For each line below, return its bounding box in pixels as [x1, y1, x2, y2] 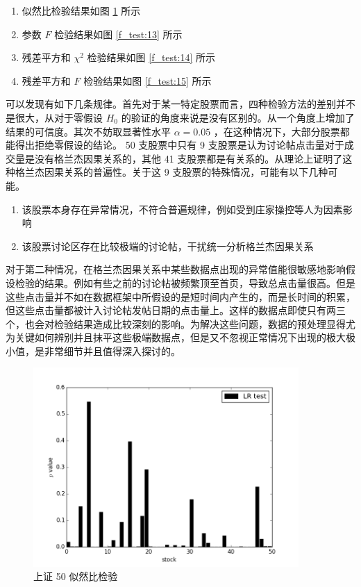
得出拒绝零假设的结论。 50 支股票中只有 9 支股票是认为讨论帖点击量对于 [15, 138, 344, 152]
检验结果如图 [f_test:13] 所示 [54, 26, 183, 41]
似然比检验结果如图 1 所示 [22, 3, 141, 17]
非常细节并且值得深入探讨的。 [44, 343, 180, 358]
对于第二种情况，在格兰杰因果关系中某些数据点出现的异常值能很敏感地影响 [6, 262, 346, 276]
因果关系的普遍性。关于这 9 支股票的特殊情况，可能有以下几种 [44, 165, 328, 179]
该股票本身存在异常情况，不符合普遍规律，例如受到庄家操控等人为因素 [22, 201, 343, 216]
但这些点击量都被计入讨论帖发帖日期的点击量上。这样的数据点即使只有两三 [6, 303, 346, 317]
